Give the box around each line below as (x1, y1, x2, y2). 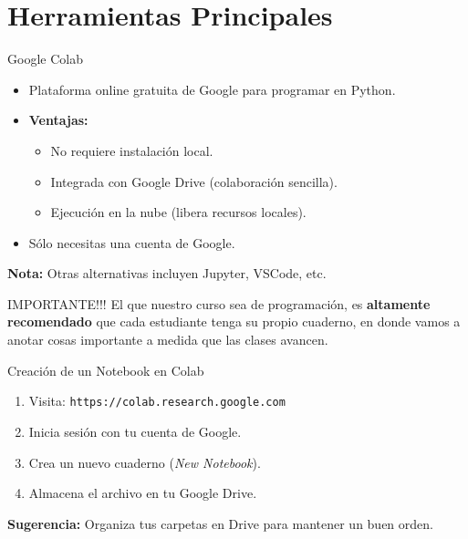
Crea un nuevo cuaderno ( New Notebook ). (28, 452, 261, 472)
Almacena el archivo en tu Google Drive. (28, 483, 257, 503)
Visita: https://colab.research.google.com (28, 391, 286, 410)
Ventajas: (28, 110, 88, 130)
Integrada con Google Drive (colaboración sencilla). (50, 171, 338, 191)
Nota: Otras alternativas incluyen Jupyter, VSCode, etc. (7, 264, 327, 283)
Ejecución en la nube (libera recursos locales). (50, 202, 307, 222)
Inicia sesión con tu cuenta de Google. (28, 421, 242, 441)
